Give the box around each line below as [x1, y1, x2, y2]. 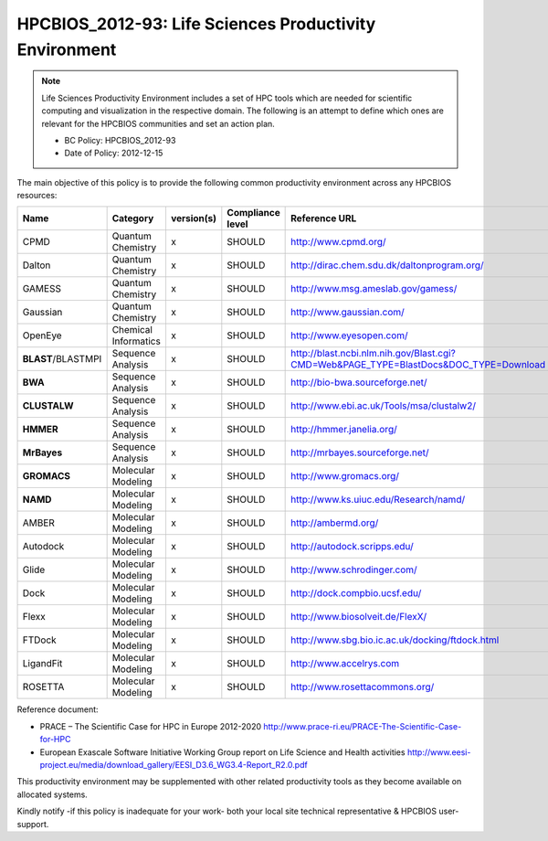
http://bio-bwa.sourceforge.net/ [290, 376, 427, 389]
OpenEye [22, 329, 63, 342]
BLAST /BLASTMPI [22, 353, 102, 366]
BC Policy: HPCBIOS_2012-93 [64, 134, 176, 145]
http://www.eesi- [406, 746, 471, 758]
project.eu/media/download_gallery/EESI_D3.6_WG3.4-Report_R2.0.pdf [39, 760, 308, 771]
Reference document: [16, 704, 100, 715]
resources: [16, 190, 58, 201]
